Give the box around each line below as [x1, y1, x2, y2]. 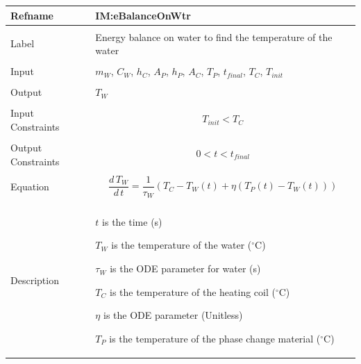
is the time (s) [102, 214, 162, 229]
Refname [10, 8, 53, 22]
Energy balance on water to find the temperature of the [95, 29, 333, 44]
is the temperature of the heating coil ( [110, 284, 276, 299]
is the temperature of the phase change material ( [109, 331, 321, 345]
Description [10, 272, 59, 287]
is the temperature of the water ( [111, 238, 252, 252]
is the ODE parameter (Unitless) [103, 308, 243, 322]
